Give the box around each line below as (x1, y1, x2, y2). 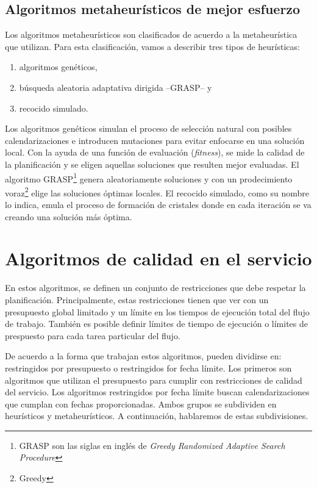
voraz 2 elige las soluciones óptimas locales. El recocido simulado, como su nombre (5, 184, 309, 199)
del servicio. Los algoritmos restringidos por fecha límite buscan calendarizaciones (5, 386, 310, 398)
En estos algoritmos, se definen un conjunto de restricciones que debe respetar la (5, 281, 306, 294)
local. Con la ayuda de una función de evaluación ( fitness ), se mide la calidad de (5, 146, 305, 159)
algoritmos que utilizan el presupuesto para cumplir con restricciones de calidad (5, 373, 302, 386)
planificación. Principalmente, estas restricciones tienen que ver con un (5, 293, 269, 306)
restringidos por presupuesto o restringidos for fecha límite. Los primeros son (5, 361, 292, 374)
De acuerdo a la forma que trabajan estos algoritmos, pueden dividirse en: (5, 350, 282, 362)
